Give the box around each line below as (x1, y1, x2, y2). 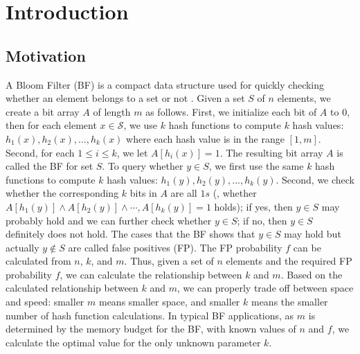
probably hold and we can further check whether (6, 213, 212, 227)
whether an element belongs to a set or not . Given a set (6, 91, 245, 105)
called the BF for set (6, 159, 93, 173)
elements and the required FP (226, 254, 352, 268)
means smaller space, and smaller (98, 294, 240, 309)
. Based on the (280, 267, 343, 281)
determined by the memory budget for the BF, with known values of (6, 321, 296, 336)
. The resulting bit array (219, 145, 323, 159)
